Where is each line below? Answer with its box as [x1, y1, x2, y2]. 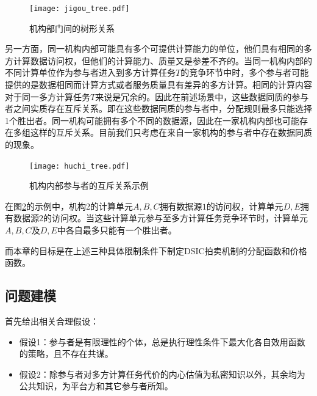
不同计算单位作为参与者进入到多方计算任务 [5, 66, 176, 79]
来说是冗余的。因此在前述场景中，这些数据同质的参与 [95, 90, 309, 103]
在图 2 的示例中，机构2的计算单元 [5, 199, 133, 212]
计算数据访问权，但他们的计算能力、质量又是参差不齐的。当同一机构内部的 [13, 54, 312, 67]
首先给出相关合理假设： [5, 315, 99, 328]
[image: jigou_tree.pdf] [29, 4, 130, 13]
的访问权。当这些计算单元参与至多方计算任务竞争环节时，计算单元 [43, 211, 308, 224]
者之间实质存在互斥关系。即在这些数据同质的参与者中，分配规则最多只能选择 [5, 102, 312, 115]
